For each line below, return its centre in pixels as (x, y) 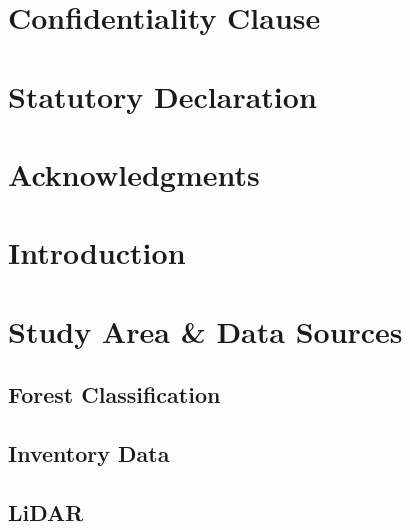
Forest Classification (114, 394)
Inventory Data (89, 453)
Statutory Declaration (162, 95)
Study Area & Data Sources (205, 330)
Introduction (97, 252)
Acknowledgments (134, 173)
